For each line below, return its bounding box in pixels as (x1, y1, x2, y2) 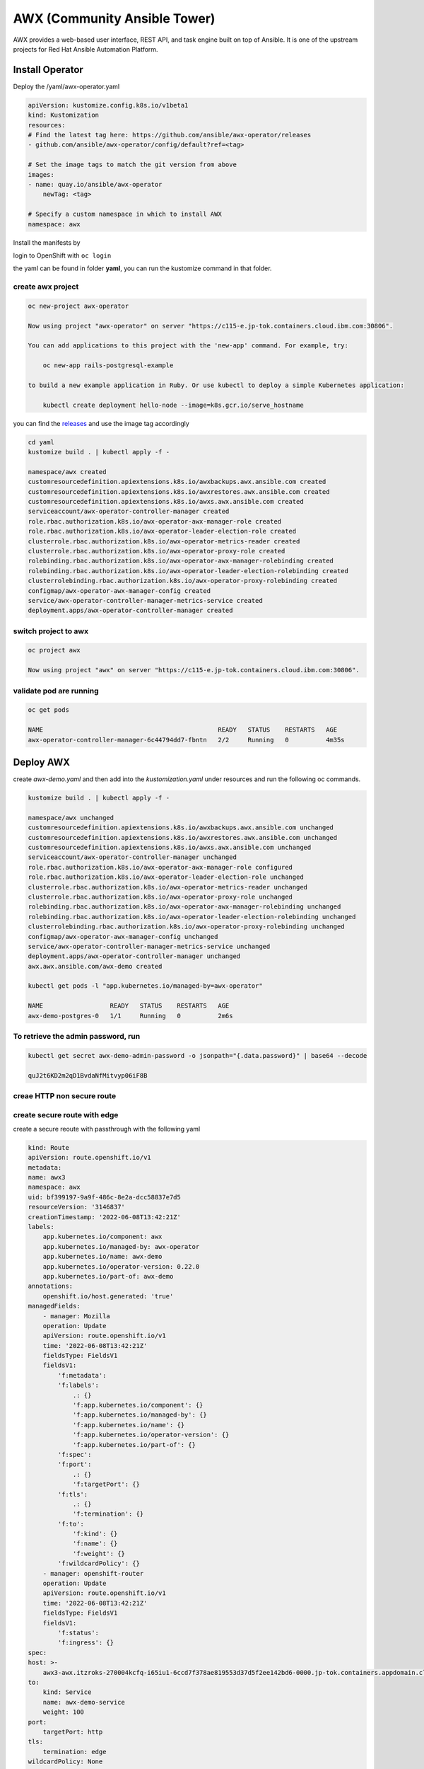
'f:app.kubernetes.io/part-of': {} (72, 1441, 196, 1448)
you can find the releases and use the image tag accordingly (13, 419, 190, 427)
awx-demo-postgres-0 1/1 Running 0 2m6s (28, 1012, 233, 1020)
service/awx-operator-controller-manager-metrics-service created (28, 597, 263, 604)
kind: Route (28, 1143, 70, 1151)
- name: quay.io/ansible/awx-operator (28, 180, 163, 188)
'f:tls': (57, 1490, 88, 1498)
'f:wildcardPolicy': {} (57, 1560, 141, 1567)
